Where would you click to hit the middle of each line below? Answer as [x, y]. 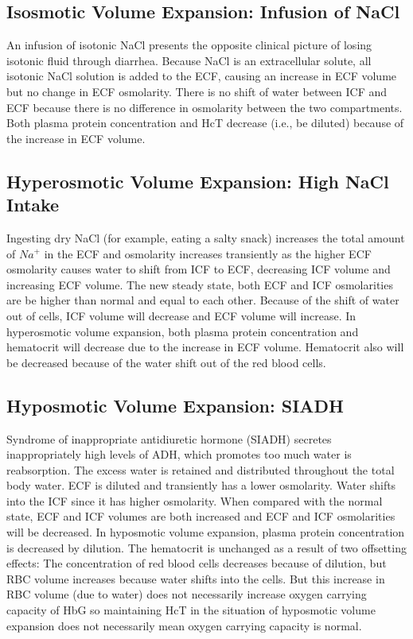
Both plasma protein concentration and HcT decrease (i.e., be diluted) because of [205, 123]
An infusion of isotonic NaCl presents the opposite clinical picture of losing [189, 45]
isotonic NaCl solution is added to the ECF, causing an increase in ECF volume [202, 76]
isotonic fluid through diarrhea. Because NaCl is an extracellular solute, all [189, 60]
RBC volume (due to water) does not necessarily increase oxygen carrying [187, 594]
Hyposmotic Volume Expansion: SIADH [175, 405]
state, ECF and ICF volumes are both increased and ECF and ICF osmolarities [201, 516]
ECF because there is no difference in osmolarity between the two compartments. [205, 107]
